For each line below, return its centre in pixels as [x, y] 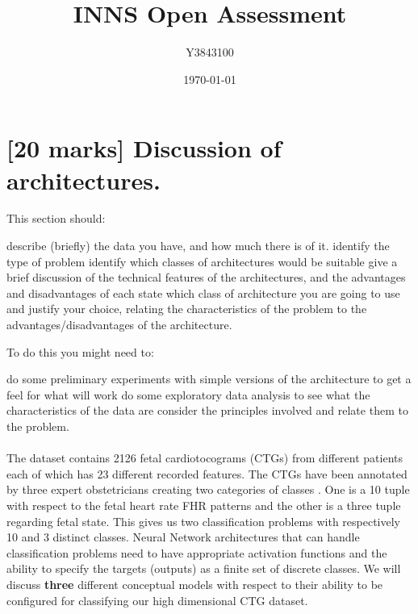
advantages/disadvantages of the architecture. [119, 324]
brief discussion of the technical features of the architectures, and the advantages [206, 277]
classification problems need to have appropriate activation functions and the [197, 552]
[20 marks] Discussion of [144, 148]
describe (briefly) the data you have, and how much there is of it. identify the [198, 246]
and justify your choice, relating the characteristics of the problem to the [187, 309]
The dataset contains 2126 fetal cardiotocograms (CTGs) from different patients [205, 458]
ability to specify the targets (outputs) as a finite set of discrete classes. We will [204, 568]
